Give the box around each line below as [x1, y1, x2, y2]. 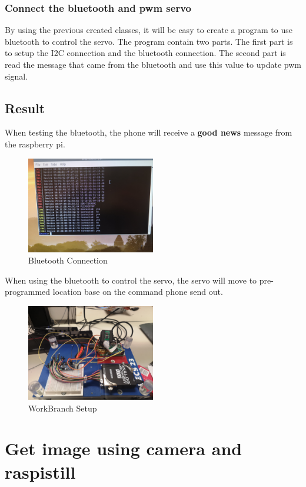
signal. [5, 70, 28, 82]
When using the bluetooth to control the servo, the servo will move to [5, 274, 257, 286]
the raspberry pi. [5, 137, 65, 150]
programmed [5, 285, 51, 298]
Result [5, 98, 45, 117]
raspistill [5, 459, 76, 483]
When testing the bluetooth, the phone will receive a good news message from [5, 126, 292, 139]
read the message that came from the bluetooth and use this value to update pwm [5, 58, 301, 70]
